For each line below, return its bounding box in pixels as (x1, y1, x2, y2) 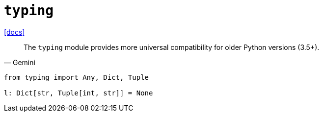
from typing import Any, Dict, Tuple (4, 73, 149, 81)
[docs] (4, 27, 25, 36)
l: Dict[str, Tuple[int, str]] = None (4, 89, 153, 97)
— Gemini (4, 58, 35, 67)
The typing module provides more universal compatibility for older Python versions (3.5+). (24, 43, 320, 51)
